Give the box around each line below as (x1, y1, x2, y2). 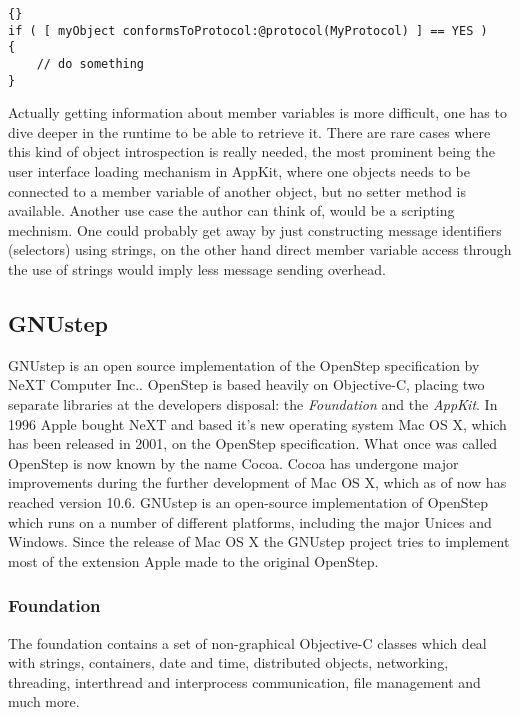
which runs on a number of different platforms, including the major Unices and (8, 511, 492, 532)
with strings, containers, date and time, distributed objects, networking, (8, 652, 449, 673)
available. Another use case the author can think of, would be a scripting (8, 200, 455, 221)
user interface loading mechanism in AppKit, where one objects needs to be (8, 161, 471, 182)
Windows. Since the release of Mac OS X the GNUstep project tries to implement (8, 531, 510, 552)
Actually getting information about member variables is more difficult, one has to (8, 102, 507, 123)
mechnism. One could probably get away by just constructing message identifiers (8, 219, 502, 240)
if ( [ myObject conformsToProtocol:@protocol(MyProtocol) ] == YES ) (8, 23, 488, 38)
